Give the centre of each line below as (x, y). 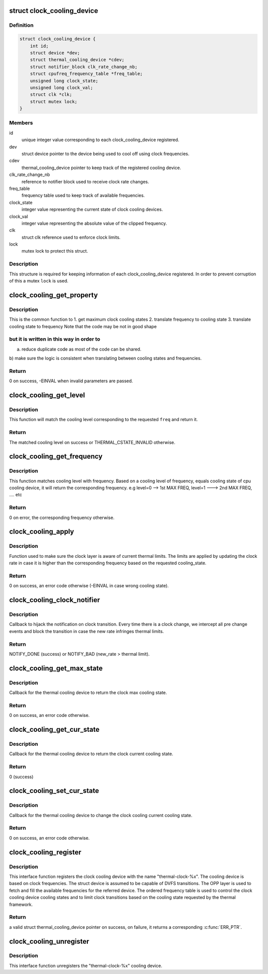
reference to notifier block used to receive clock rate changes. (85, 181)
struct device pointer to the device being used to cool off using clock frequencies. (105, 154)
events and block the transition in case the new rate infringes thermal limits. (87, 631)
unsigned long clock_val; (62, 88)
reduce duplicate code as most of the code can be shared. (81, 349)
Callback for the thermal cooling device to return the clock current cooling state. (91, 754)
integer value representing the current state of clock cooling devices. (92, 209)
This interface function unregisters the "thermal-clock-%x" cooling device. (86, 966)
